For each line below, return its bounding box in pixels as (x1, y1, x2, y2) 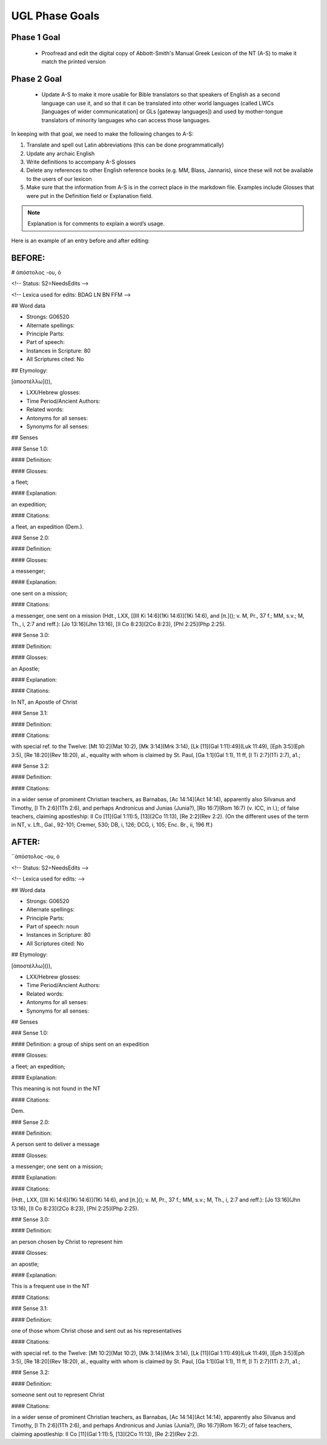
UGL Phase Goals (11, 9, 100, 22)
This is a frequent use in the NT (11, 1283, 90, 1290)
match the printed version (41, 58, 106, 65)
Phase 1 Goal (11, 32, 61, 42)
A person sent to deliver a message (11, 1140, 100, 1148)
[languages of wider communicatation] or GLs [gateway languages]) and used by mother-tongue (41, 108, 283, 115)
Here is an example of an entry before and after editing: (11, 237, 150, 244)
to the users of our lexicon (26, 175, 92, 182)
